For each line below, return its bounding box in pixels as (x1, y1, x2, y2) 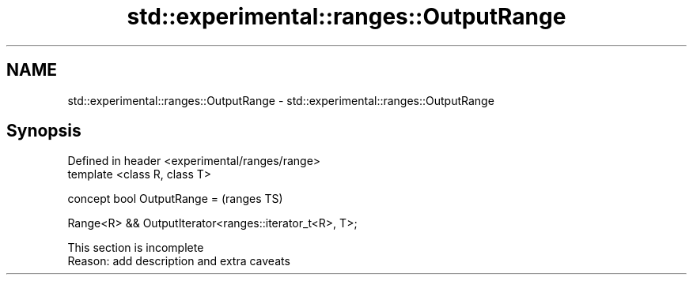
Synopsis (6, 121, 81, 141)
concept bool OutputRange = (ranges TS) (67, 192, 283, 206)
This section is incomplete (67, 241, 204, 255)
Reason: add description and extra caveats (67, 254, 290, 268)
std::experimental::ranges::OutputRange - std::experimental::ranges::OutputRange (67, 93, 494, 107)
